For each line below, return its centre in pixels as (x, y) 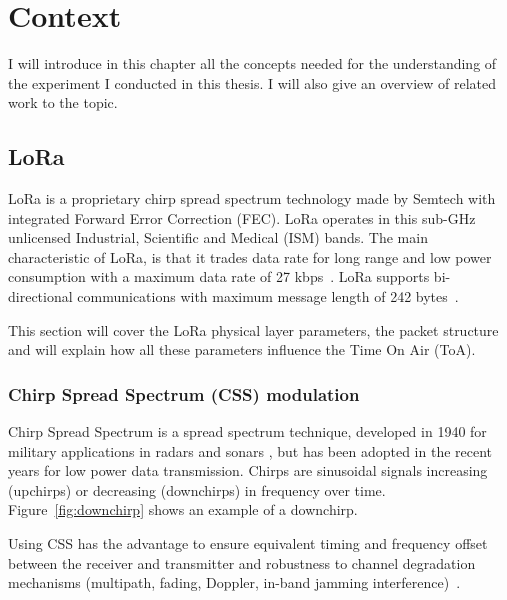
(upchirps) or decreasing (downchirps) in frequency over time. (197, 489)
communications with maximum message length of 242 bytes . (268, 296)
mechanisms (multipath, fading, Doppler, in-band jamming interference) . (234, 582)
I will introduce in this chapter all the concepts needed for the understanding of (252, 63)
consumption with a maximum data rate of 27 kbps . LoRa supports (219, 276)
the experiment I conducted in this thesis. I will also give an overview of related (252, 82)
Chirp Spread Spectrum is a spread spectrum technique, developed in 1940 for (247, 431)
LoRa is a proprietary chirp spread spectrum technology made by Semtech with (252, 198)
